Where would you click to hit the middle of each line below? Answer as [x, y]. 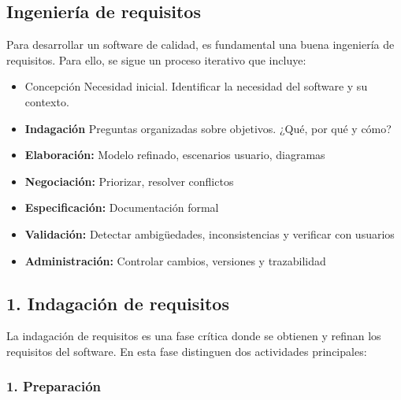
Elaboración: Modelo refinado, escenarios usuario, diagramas [175, 155]
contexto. [47, 101]
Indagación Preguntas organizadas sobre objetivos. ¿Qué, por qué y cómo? [208, 128]
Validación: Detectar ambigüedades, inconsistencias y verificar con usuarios [210, 233]
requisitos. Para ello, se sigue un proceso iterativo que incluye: [156, 59]
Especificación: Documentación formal [122, 207]
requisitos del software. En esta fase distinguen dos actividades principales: [187, 351]
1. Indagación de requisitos [118, 303]
